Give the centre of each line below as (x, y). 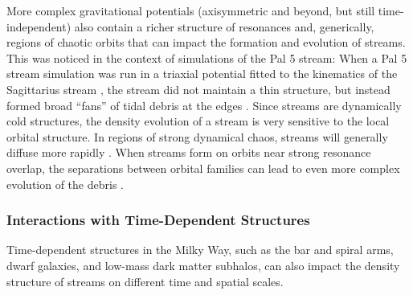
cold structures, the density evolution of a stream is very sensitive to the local (198, 121)
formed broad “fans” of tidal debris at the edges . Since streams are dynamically (204, 105)
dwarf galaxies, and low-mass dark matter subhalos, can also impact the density (203, 265)
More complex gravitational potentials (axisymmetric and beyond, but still (191, 10)
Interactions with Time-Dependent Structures (158, 220)
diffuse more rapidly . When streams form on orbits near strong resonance (189, 152)
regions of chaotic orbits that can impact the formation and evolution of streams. (206, 42)
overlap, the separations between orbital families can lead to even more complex (203, 168)
